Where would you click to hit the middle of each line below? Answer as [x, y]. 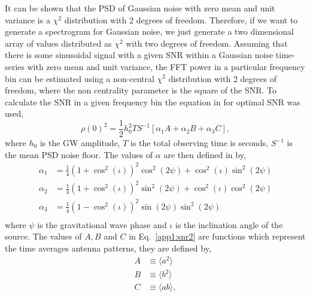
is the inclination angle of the [229, 224]
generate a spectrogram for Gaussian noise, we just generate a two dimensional [149, 31]
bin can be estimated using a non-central [80, 78]
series [15, 66]
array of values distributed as [58, 43]
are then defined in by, [205, 154]
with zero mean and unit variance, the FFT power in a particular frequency [166, 66]
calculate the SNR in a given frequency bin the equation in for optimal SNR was [153, 101]
